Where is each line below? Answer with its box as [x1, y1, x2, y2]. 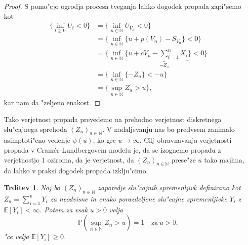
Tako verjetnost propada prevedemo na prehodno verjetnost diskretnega [4, 114, 222, 124]
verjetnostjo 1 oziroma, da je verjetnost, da [4, 154, 134, 164]
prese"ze [171, 154, 196, 164]
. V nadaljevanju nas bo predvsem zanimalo [102, 123, 235, 134]
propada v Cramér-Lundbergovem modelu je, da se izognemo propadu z [4, 144, 221, 155]
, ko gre [93, 135, 116, 145]
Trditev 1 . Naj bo [4, 182, 60, 192]
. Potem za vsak [40, 204, 88, 214]
